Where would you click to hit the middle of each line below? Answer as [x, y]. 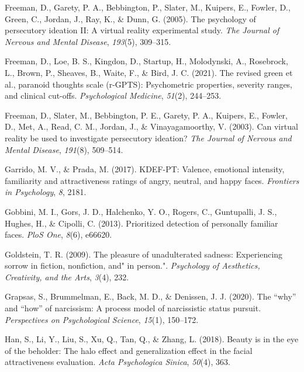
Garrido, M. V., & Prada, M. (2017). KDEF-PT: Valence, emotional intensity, [145, 169]
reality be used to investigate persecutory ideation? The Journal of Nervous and [148, 138]
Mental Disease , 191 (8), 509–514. [64, 149]
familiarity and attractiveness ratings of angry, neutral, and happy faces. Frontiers [152, 180]
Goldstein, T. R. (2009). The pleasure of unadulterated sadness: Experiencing [144, 254]
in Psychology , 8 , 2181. [46, 192]
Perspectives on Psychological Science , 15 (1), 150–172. [102, 319]
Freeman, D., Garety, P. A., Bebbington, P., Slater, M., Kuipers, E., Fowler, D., [148, 7]
